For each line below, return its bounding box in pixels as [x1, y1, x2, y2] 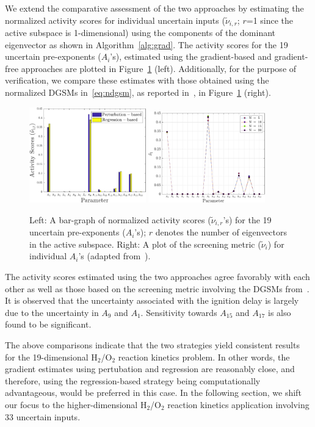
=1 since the [246, 13, 294, 26]
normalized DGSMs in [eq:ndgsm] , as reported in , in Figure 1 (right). [5, 86, 271, 99]
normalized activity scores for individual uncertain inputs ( [5, 13, 225, 26]
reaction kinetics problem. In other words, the [118, 350, 290, 363]
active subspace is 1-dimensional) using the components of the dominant [5, 26, 276, 39]
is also [268, 306, 291, 318]
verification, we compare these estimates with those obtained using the [5, 74, 269, 87]
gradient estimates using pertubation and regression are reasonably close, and [5, 362, 295, 375]
